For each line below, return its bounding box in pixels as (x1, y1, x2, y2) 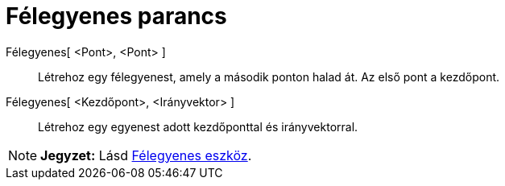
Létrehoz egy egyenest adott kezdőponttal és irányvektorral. (38, 119, 358, 134)
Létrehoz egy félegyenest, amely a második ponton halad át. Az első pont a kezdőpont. (38, 69, 500, 84)
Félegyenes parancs (6, 2, 227, 30)
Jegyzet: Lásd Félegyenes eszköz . (40, 147, 252, 163)
